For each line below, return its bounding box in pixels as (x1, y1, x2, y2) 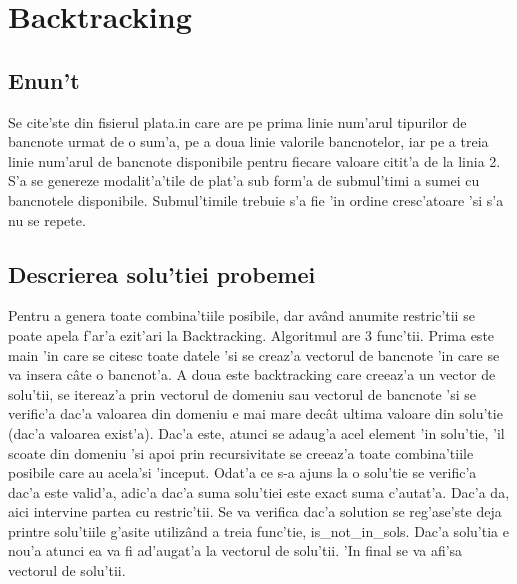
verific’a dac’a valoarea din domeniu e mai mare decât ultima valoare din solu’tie (8, 403, 503, 424)
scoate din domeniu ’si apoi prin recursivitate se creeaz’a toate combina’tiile (8, 442, 474, 463)
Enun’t (8, 64, 80, 95)
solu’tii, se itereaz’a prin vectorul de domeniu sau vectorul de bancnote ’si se (8, 383, 476, 404)
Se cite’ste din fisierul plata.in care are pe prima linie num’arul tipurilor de (8, 111, 467, 132)
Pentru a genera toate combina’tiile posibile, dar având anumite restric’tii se (8, 305, 475, 326)
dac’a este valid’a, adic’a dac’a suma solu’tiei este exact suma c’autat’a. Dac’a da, (8, 481, 510, 502)
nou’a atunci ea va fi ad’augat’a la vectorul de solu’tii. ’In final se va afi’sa (8, 540, 463, 561)
